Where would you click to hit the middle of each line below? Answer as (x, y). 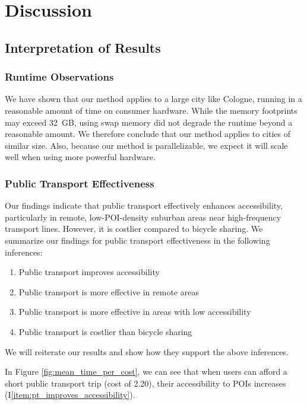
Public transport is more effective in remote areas (109, 291)
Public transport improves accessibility (89, 272)
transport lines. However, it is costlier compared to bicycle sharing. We (134, 229)
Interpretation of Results (83, 47)
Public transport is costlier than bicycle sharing (105, 331)
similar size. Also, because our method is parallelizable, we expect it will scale (146, 145)
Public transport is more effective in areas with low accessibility (135, 312)
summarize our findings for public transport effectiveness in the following (137, 240)
